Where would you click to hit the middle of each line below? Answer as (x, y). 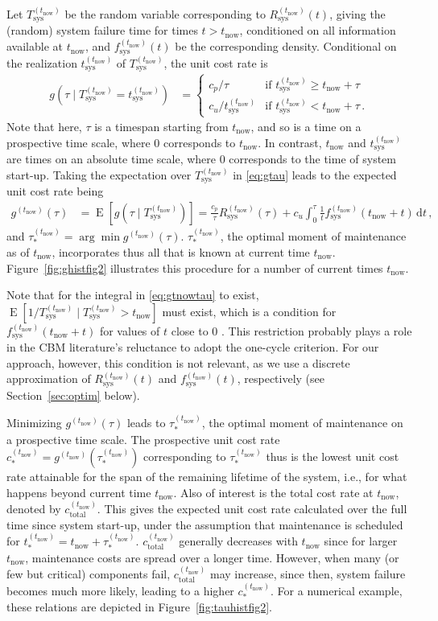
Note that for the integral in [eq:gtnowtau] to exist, (133, 295)
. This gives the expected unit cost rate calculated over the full (252, 509)
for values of (130, 330)
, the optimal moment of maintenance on (302, 423)
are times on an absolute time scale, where (112, 159)
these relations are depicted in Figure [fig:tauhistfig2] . (139, 606)
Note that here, (44, 127)
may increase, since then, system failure (308, 574)
